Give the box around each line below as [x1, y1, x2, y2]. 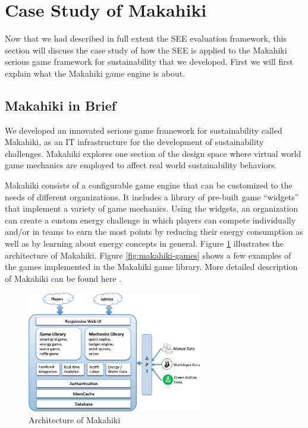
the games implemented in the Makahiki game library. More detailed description [5, 260, 298, 273]
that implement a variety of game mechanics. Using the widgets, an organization [5, 202, 298, 215]
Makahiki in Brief [5, 96, 117, 114]
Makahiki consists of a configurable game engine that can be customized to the [5, 179, 293, 191]
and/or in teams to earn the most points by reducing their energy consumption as [5, 225, 303, 238]
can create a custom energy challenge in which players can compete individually [5, 213, 296, 226]
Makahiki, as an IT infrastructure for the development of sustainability [5, 136, 264, 148]
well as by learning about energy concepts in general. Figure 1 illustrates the [5, 237, 284, 250]
